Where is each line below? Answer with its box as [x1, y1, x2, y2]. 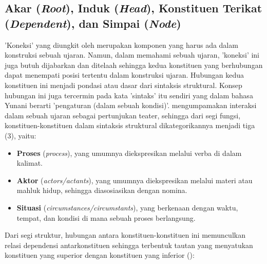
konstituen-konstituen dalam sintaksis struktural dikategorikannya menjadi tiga [5, 120, 255, 131]
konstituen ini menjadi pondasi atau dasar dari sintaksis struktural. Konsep [5, 79, 242, 90]
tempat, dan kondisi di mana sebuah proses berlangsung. [16, 212, 196, 223]
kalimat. [16, 157, 43, 168]
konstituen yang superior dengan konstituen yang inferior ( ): [5, 250, 195, 260]
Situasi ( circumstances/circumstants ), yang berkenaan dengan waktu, [16, 202, 238, 213]
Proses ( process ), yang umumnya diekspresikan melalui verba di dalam [16, 147, 242, 158]
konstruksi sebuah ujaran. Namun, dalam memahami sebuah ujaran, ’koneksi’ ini [5, 49, 260, 60]
